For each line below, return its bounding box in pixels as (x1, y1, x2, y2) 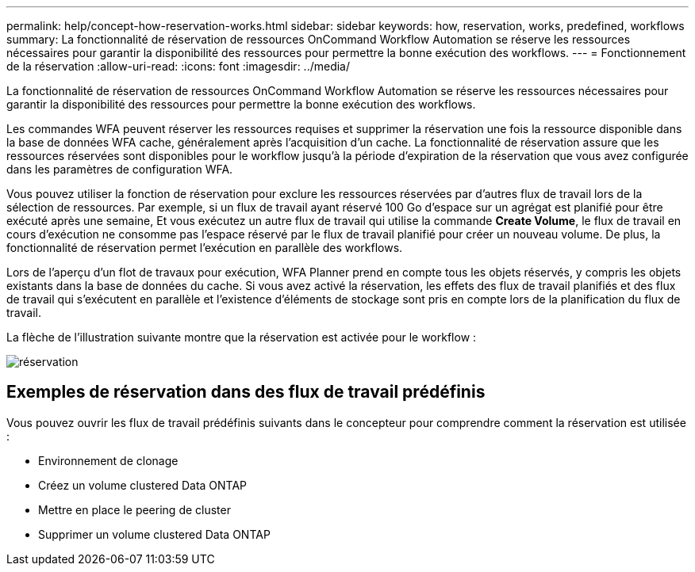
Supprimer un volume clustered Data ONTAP (38, 527, 271, 541)
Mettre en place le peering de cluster (38, 502, 231, 517)
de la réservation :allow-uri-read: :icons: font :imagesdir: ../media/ (6, 59, 351, 73)
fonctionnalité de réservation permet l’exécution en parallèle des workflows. (6, 241, 403, 254)
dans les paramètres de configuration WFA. (6, 162, 233, 176)
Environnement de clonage (38, 453, 179, 467)
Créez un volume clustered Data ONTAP (38, 478, 248, 492)
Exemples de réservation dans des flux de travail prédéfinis (6, 382, 486, 402)
